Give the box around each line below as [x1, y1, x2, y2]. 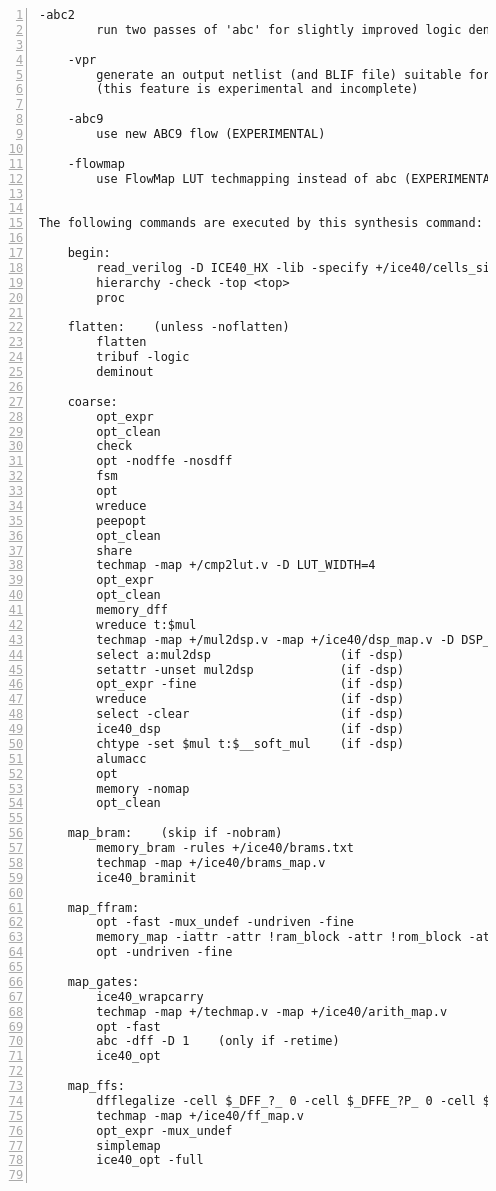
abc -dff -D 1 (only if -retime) [96, 1034, 340, 1049]
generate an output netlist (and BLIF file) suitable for [96, 67, 491, 82]
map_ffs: [67, 1079, 125, 1093]
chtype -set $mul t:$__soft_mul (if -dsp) [96, 736, 405, 751]
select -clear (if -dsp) [96, 707, 405, 722]
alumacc [96, 751, 147, 766]
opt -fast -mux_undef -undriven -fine [96, 915, 354, 930]
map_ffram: [67, 900, 140, 915]
